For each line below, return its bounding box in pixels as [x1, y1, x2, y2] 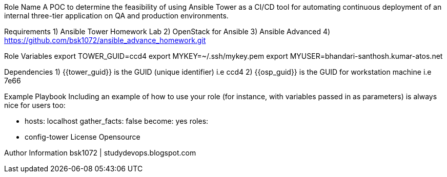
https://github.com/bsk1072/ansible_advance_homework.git [4, 36, 206, 45]
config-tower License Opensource [25, 132, 140, 141]
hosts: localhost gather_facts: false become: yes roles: [25, 117, 209, 125]
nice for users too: [4, 101, 66, 109]
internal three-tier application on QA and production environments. [4, 11, 229, 20]
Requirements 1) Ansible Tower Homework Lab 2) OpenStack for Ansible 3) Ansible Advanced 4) [4, 27, 331, 36]
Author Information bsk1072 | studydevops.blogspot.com [4, 148, 196, 157]
